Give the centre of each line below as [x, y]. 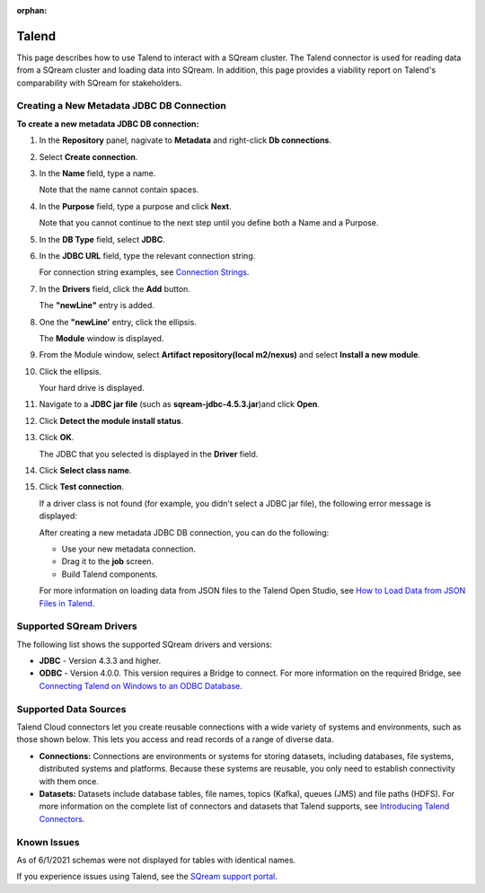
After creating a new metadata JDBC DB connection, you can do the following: [184, 532]
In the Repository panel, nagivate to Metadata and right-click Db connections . [185, 140]
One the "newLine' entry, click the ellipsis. [118, 322]
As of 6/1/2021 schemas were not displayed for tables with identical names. [156, 860]
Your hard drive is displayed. [92, 388]
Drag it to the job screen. [108, 561]
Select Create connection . [88, 156]
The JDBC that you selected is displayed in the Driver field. [149, 454]
